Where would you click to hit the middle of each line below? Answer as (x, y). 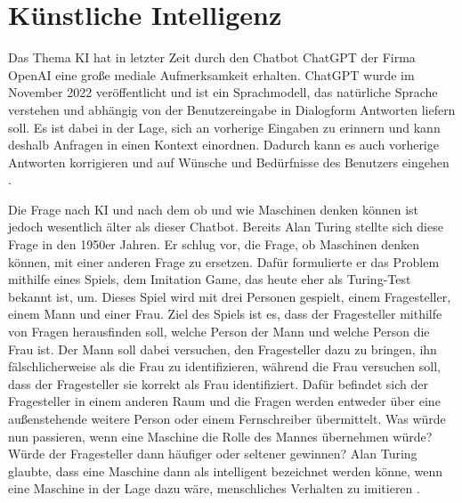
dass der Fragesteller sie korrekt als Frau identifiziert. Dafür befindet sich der (218, 383)
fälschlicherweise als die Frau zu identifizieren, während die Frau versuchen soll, (224, 366)
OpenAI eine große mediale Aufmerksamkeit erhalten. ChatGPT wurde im (211, 74)
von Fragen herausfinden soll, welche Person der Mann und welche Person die (219, 332)
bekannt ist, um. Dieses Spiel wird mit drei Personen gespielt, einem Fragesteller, (230, 296)
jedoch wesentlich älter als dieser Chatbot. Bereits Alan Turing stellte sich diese (226, 227)
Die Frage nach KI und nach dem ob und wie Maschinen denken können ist (214, 209)
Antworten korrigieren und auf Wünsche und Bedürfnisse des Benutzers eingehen (229, 162)
